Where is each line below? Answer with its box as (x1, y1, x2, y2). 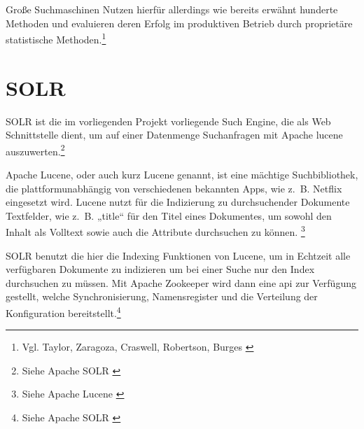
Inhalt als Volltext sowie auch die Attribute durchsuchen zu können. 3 (6, 223, 305, 239)
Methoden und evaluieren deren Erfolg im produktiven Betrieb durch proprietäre (6, 15, 353, 30)
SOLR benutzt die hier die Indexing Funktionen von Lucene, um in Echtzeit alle (6, 248, 351, 262)
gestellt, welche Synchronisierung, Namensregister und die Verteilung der (6, 289, 318, 304)
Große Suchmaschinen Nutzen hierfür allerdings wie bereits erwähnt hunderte (6, 2, 338, 16)
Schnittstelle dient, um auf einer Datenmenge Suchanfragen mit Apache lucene (6, 127, 343, 142)
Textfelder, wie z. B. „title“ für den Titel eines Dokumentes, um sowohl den (6, 208, 332, 223)
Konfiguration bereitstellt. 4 (6, 304, 121, 320)
